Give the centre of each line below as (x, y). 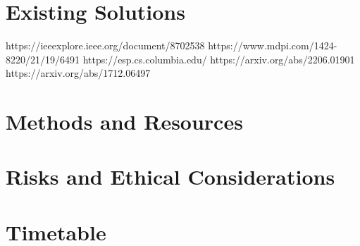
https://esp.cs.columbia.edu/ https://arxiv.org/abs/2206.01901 (219, 59)
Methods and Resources (124, 122)
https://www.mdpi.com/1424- (273, 45)
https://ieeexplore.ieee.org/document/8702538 (105, 45)
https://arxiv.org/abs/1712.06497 (78, 73)
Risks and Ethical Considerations (170, 177)
